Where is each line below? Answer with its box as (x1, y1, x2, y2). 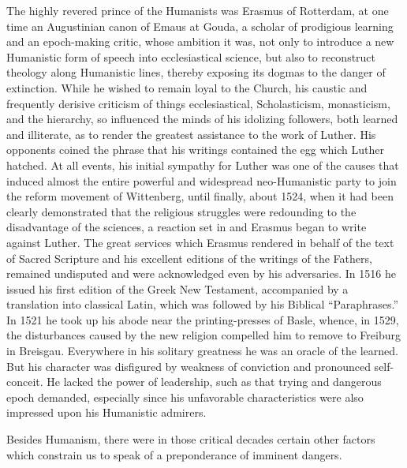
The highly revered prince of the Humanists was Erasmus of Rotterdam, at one (6, 2, 389, 18)
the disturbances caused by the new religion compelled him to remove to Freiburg (6, 327, 401, 343)
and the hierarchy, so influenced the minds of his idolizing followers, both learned (6, 110, 398, 127)
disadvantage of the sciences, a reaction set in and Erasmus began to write (6, 219, 367, 235)
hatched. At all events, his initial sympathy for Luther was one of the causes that (6, 156, 399, 173)
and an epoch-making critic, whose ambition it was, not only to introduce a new (6, 33, 394, 50)
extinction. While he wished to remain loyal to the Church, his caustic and (6, 79, 368, 95)
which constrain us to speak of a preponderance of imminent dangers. (6, 446, 342, 462)
